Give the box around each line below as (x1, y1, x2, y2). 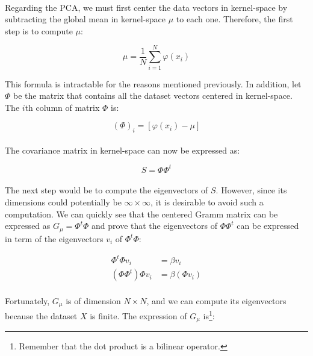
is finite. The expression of (90, 309, 187, 322)
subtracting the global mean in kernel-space (5, 13, 166, 25)
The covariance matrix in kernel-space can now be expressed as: (5, 143, 240, 156)
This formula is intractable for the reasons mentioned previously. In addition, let (5, 77, 302, 90)
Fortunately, (5, 294, 50, 307)
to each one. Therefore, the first (176, 13, 293, 25)
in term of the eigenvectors (5, 232, 104, 245)
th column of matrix (25, 101, 100, 113)
